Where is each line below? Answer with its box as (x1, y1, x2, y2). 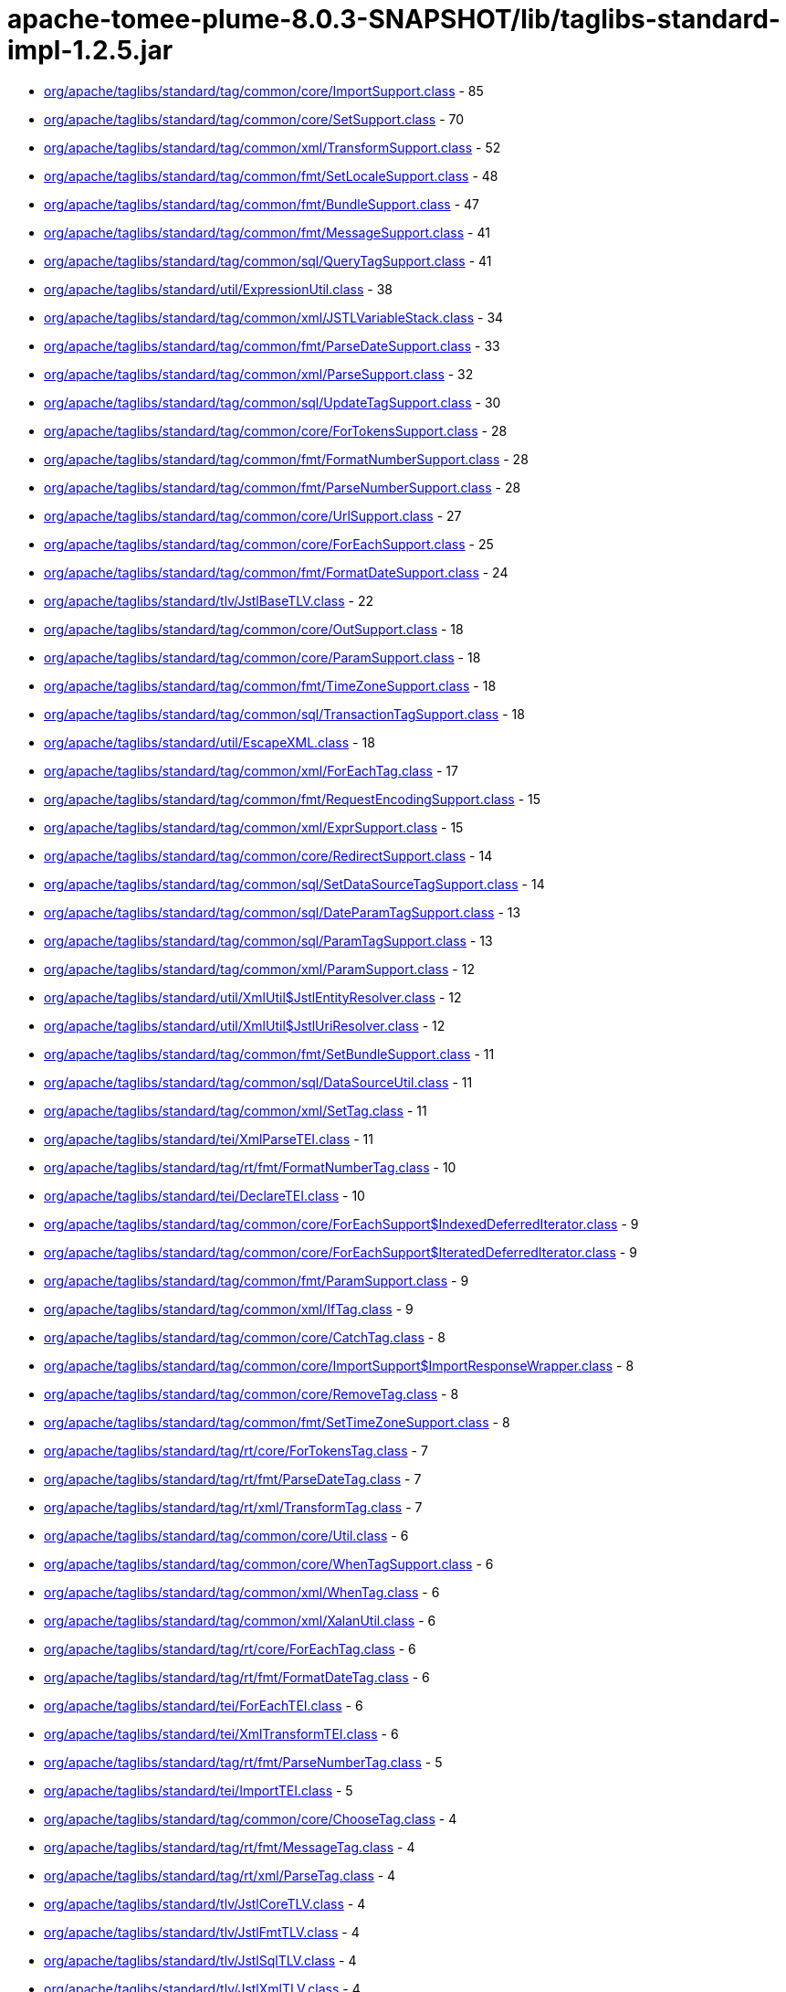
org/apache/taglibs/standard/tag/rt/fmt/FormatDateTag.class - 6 (44, 1669, 430, 1685)
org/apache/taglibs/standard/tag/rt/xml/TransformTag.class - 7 (44, 1499, 423, 1515)
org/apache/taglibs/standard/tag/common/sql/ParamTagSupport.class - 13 (44, 932, 493, 948)
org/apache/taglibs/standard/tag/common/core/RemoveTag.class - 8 (44, 1385, 459, 1402)
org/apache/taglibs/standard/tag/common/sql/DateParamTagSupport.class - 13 (44, 904, 521, 920)
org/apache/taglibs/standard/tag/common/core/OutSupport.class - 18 (44, 620, 464, 637)
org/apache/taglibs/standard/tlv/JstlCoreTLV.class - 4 (44, 1895, 366, 1912)
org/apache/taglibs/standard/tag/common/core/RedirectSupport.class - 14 (44, 847, 493, 864)
